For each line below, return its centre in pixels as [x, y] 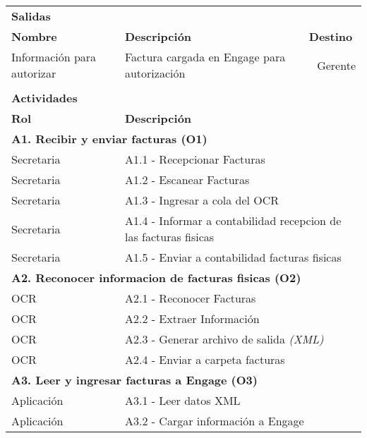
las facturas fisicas [169, 237]
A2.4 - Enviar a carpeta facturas [205, 359]
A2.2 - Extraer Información [192, 318]
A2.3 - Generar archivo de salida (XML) [224, 339]
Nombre [34, 36]
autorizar [34, 73]
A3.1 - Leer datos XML [182, 400]
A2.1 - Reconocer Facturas [190, 298]
